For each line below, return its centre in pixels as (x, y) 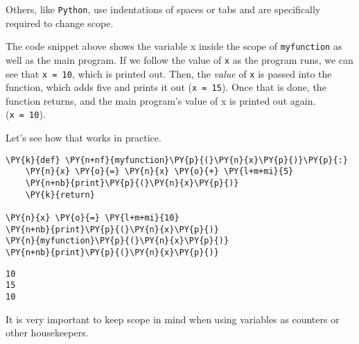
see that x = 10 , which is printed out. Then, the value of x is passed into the (169, 73)
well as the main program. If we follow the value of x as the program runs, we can (179, 59)
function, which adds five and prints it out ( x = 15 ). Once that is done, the (166, 87)
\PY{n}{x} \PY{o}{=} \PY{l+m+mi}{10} (93, 218)
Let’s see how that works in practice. (84, 138)
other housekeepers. (47, 333)
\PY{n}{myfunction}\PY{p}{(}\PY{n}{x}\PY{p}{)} (117, 241)
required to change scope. (60, 23)
